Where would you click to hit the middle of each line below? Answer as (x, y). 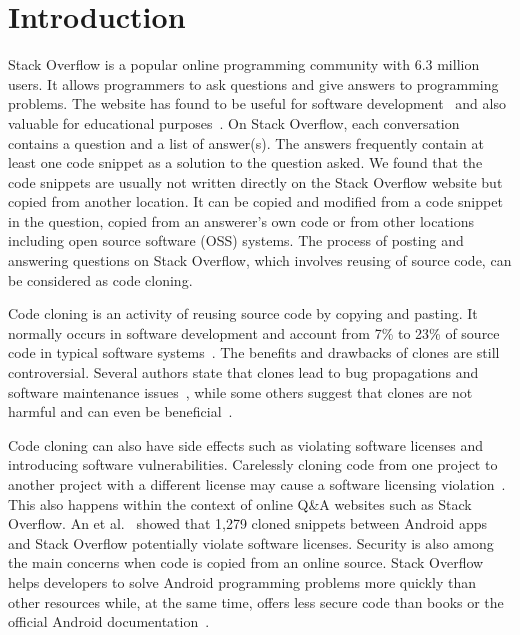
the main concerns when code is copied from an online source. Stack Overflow (246, 562)
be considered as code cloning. (100, 279)
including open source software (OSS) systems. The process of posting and (236, 240)
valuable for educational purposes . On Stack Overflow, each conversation (234, 122)
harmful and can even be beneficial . (120, 411)
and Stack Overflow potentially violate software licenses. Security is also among (251, 542)
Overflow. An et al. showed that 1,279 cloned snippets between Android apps (248, 523)
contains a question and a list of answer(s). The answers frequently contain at (246, 142)
